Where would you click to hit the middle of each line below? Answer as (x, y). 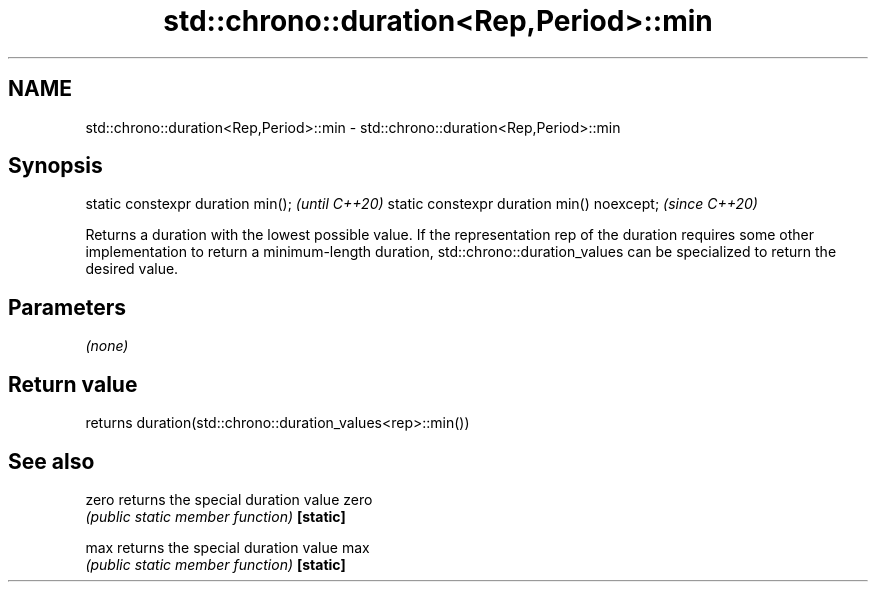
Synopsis (55, 166)
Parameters (67, 307)
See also (51, 461)
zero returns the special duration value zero (229, 499)
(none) (107, 346)
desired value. (132, 269)
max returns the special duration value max (227, 547)
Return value (73, 384)
